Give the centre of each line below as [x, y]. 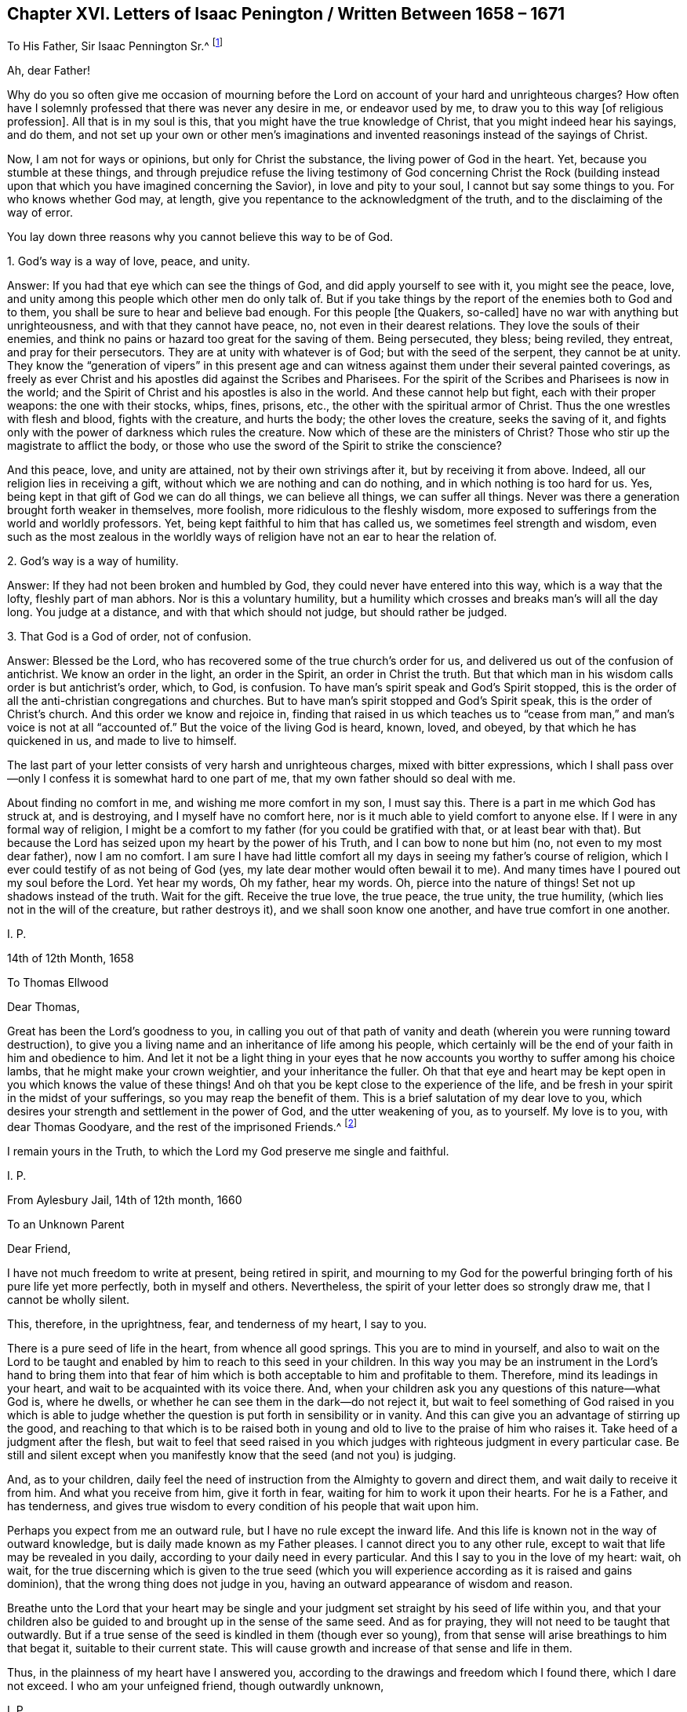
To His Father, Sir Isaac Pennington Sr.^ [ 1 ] [115, 45]
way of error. [40, 213]
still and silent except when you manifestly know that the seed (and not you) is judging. [232, 1455]
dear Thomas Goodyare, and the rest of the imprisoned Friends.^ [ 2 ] [182, 1126]
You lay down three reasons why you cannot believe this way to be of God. [200, 237]
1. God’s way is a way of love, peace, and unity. [129, 261]
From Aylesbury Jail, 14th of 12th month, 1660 [125, 1199]
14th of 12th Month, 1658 [71, 958]
